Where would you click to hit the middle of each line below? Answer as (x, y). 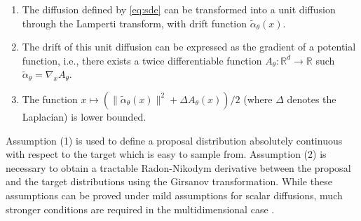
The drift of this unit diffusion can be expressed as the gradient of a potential (189, 47)
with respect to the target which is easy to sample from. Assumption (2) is (166, 154)
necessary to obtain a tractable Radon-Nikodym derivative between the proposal (178, 167)
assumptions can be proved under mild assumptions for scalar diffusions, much (174, 195)
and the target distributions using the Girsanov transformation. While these (169, 181)
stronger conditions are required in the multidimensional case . (140, 209)
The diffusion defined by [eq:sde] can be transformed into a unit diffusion (179, 9)
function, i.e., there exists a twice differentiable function (142, 60)
